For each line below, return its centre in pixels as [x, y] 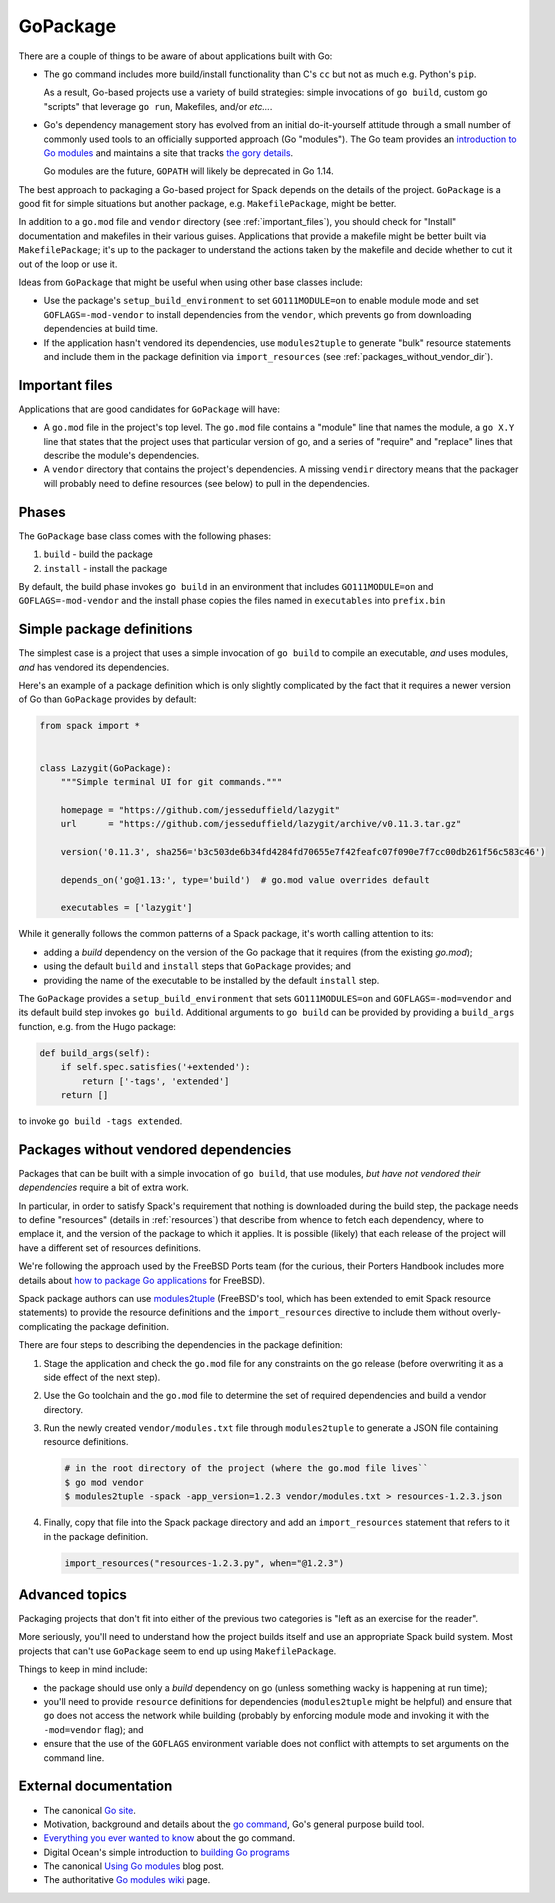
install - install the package [105, 568]
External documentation [95, 1786]
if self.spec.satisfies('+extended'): [155, 1067]
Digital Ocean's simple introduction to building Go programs [166, 1852]
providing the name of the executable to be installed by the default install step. [211, 980]
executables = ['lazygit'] [127, 908]
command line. [74, 1757]
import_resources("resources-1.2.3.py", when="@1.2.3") [204, 1563]
